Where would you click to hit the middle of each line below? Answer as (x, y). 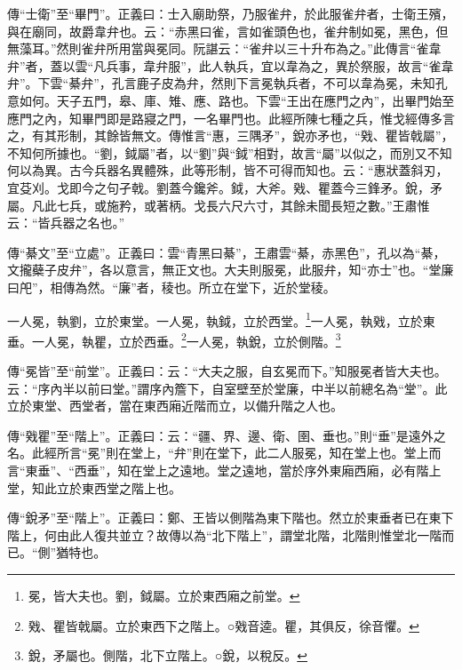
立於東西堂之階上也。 (119, 487)
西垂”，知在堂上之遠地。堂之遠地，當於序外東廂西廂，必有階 (251, 470)
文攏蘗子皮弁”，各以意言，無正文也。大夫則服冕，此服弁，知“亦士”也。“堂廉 (231, 270)
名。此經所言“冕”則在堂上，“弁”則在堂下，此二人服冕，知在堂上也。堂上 (218, 453)
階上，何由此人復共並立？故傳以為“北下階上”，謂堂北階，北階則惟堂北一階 (225, 534)
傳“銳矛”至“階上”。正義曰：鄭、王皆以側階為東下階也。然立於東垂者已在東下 (231, 518)
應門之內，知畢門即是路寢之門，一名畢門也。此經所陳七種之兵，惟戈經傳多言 (231, 118)
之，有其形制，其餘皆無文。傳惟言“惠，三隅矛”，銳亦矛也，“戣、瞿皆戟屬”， (231, 136)
